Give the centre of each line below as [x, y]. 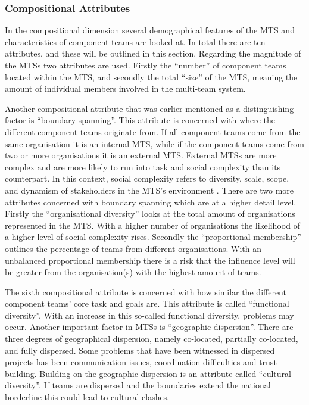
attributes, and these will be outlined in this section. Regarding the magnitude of [153, 53]
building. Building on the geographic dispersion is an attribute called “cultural [148, 373]
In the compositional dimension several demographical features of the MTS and [150, 30]
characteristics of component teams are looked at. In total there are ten [135, 41]
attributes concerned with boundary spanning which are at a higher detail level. [151, 202]
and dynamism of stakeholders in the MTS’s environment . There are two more [149, 190]
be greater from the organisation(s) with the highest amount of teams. [133, 272]
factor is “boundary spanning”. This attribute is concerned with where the [140, 120]
